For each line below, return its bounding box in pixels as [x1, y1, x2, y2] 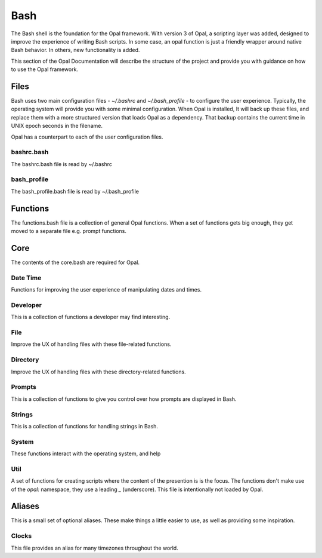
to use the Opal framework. [11, 66, 79, 73]
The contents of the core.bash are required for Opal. [11, 259, 140, 266]
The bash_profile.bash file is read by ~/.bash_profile [11, 188, 140, 195]
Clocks [11, 532, 32, 540]
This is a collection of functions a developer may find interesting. [11, 314, 171, 321]
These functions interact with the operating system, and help [11, 450, 161, 457]
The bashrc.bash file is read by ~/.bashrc [11, 160, 113, 167]
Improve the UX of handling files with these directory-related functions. [11, 368, 186, 375]
